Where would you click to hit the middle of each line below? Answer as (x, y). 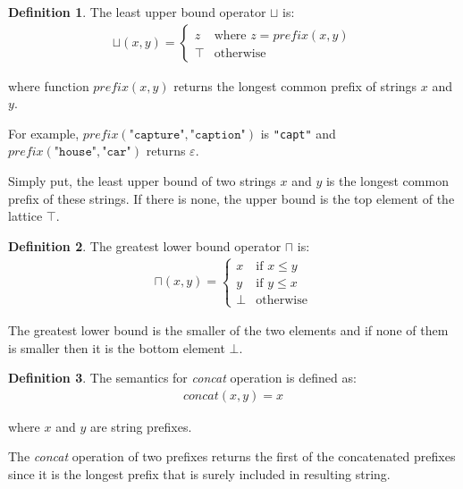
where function (49, 85)
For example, (44, 133)
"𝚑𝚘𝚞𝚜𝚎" (76, 152)
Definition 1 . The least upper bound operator (137, 12)
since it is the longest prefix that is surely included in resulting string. (199, 474)
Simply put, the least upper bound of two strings (142, 181)
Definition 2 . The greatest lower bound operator (145, 245)
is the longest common (387, 181)
